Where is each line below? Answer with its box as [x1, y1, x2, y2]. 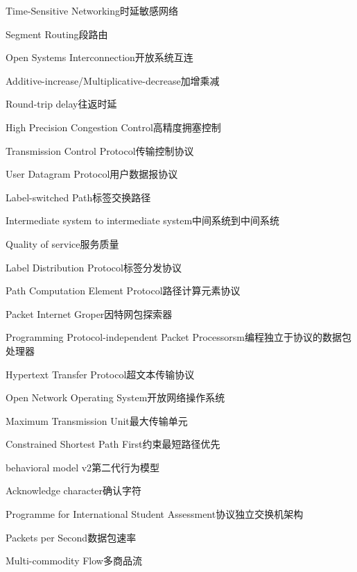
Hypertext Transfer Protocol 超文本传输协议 [6, 367, 195, 381]
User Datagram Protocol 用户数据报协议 [6, 167, 178, 181]
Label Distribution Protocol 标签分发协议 [6, 260, 182, 274]
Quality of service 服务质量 [6, 236, 119, 251]
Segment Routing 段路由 [6, 26, 108, 41]
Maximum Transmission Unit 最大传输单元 [6, 413, 188, 428]
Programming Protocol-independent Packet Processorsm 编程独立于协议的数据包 [6, 330, 351, 344]
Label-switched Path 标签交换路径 [6, 190, 151, 204]
